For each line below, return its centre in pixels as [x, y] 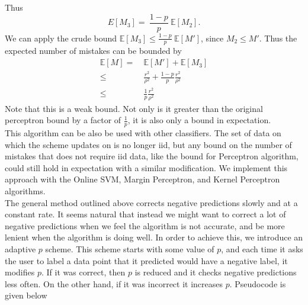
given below [26, 295]
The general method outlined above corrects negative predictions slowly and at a [151, 202]
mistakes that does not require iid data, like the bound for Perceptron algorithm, [152, 156]
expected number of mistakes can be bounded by [93, 51]
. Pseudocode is [258, 283]
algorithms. [25, 190]
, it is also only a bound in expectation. [199, 120]
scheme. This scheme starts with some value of [130, 248]
